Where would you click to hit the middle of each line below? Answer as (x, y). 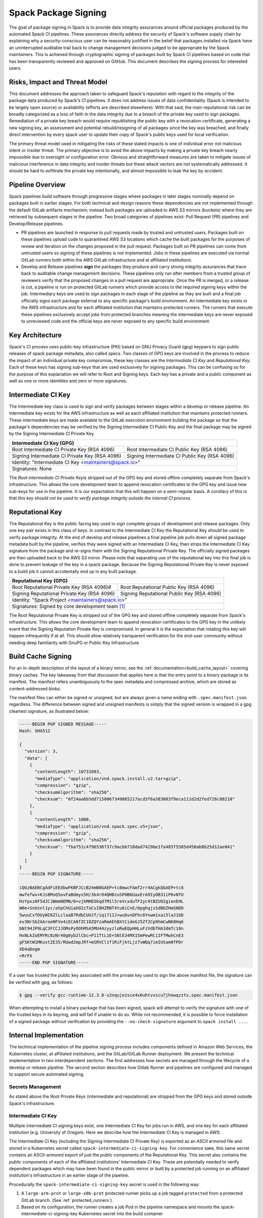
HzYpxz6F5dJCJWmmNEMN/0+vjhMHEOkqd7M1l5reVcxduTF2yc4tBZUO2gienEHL (102, 901)
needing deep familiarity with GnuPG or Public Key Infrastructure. (75, 643)
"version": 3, (41, 751)
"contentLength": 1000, (63, 819)
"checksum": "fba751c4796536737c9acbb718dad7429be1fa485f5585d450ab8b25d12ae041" (135, 847)
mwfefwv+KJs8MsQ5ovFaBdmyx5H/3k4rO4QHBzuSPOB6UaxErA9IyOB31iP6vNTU (102, 894)
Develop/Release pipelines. (36, 224)
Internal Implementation (46, 1035)
